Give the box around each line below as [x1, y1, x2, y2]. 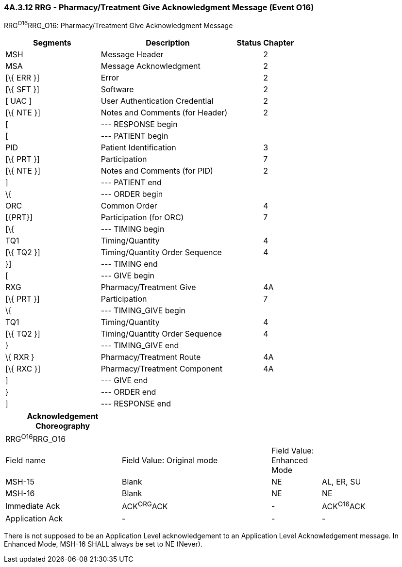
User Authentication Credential [100, 96, 214, 106]
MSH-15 [5, 477, 34, 487]
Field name [5, 455, 46, 466]
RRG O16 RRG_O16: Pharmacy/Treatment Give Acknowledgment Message [4, 20, 233, 30]
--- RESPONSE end [100, 399, 171, 409]
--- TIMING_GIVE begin [100, 306, 186, 316]
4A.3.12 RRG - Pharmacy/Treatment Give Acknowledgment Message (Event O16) [4, 2, 314, 12]
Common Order [100, 201, 157, 211]
